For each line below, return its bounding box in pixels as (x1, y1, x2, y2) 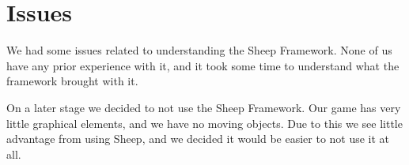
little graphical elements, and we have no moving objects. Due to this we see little (6, 114, 403, 131)
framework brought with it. (6, 73, 138, 89)
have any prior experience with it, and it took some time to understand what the (6, 57, 400, 73)
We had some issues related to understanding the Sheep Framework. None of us (6, 42, 392, 58)
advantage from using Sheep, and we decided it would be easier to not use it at (6, 130, 390, 147)
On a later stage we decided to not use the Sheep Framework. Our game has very (6, 99, 401, 115)
